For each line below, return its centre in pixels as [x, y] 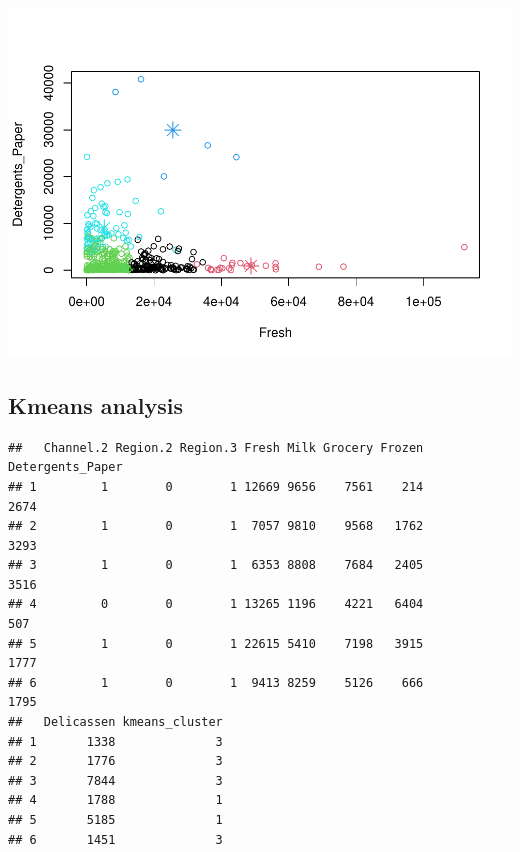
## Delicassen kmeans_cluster [115, 722]
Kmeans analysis [95, 404]
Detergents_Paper [65, 467]
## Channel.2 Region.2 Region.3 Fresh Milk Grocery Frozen [216, 447]
